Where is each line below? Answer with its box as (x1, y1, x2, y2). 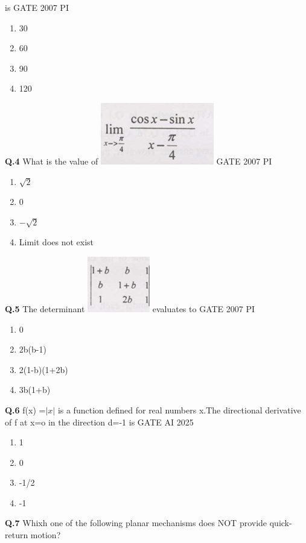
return (5, 529, 28, 541)
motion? (30, 529, 61, 541)
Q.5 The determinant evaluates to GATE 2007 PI (5, 302, 255, 315)
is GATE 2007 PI (5, 1, 69, 13)
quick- (269, 516, 292, 529)
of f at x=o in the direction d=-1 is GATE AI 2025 (5, 415, 194, 428)
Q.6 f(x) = (5, 403, 46, 416)
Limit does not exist (19, 236, 94, 248)
